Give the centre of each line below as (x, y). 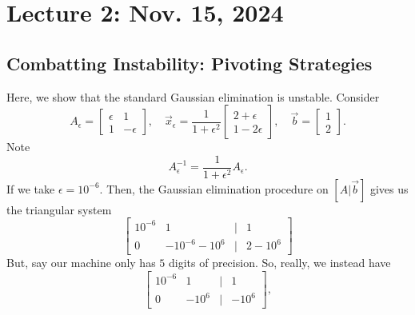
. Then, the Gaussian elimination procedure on (214, 188)
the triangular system (59, 209)
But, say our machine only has (81, 263)
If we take (31, 188)
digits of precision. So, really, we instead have (279, 263)
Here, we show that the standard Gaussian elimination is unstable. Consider (193, 96)
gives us (389, 188)
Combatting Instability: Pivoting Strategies (190, 63)
